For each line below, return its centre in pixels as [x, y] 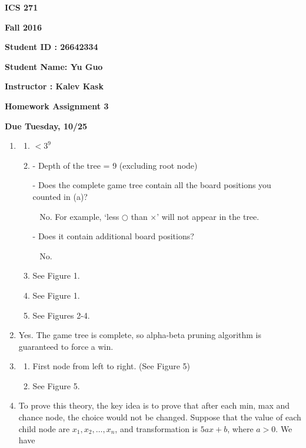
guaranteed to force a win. [66, 346]
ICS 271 [21, 7]
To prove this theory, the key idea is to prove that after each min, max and [154, 405]
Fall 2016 [24, 27]
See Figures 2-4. [61, 315]
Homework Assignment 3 [57, 106]
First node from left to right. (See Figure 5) [112, 366]
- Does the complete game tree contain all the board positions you [152, 185]
